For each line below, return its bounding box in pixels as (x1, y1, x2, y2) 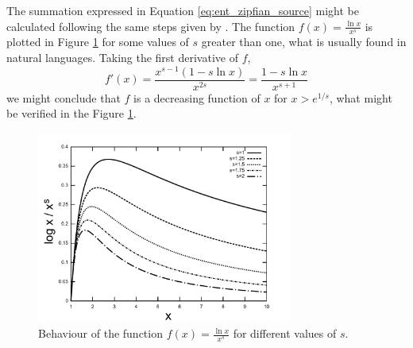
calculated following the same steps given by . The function (6, 17, 295, 34)
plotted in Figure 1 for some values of (6, 33, 189, 50)
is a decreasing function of (133, 89, 261, 106)
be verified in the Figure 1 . (6, 105, 137, 122)
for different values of (233, 325, 337, 342)
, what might (329, 89, 392, 106)
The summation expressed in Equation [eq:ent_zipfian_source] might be (6, 2, 359, 18)
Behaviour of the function (38, 325, 163, 342)
